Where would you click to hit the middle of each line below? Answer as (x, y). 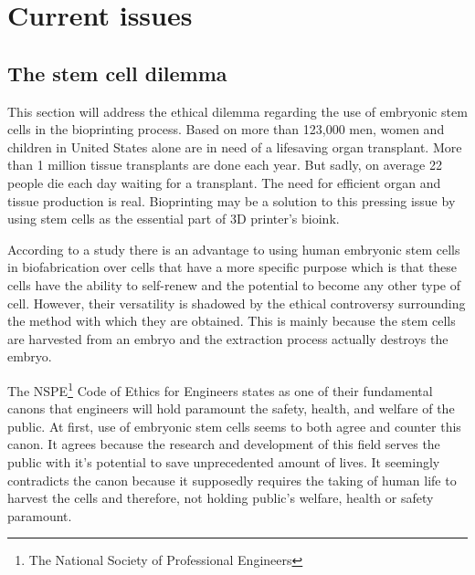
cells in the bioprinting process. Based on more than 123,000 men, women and (226, 129)
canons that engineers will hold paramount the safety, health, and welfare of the (231, 408)
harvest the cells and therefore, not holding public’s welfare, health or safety (221, 498)
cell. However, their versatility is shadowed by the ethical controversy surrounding (237, 303)
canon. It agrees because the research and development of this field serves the (224, 444)
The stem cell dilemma (117, 73)
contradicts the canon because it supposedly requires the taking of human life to (232, 480)
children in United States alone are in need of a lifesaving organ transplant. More (235, 146)
